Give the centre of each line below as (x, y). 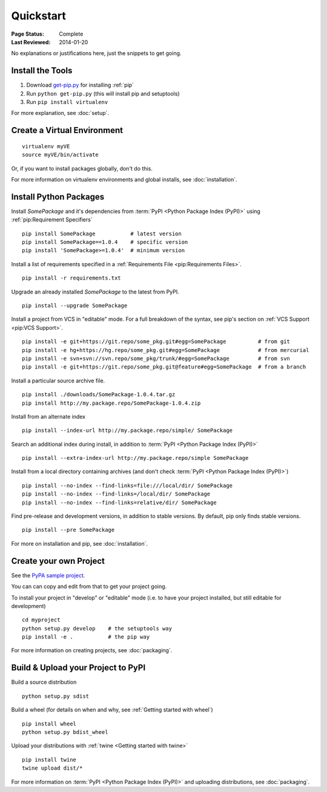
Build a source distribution (44, 682)
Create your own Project (58, 561)
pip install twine (49, 760)
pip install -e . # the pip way (86, 637)
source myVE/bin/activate (61, 155)
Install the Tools (42, 70)
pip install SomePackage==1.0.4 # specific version (105, 242)
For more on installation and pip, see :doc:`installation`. (80, 543)
